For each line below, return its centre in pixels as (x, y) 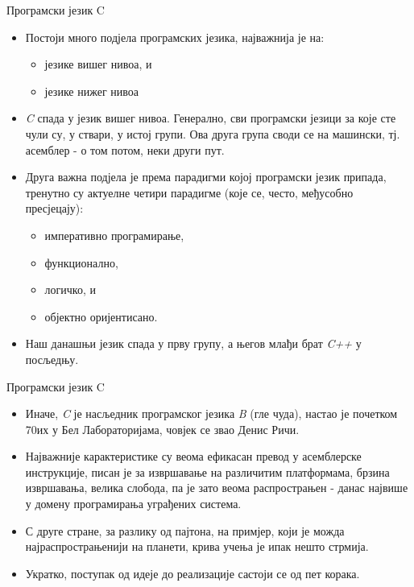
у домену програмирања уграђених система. (133, 504)
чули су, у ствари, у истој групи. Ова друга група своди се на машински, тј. (213, 133)
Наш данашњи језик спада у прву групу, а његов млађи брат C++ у (193, 343)
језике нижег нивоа (92, 91)
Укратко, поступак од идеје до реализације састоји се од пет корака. (193, 573)
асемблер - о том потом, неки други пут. (125, 149)
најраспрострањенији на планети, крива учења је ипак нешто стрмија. (197, 546)
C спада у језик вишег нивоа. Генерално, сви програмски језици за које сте (211, 118)
